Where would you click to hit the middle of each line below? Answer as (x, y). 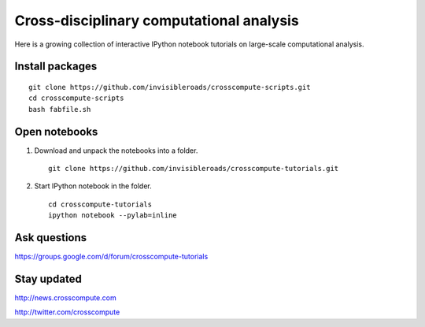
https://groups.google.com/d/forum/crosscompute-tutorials (111, 257)
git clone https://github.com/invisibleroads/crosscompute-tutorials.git (194, 169)
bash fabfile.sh (60, 109)
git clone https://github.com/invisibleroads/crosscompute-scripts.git (170, 87)
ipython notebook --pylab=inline (113, 216)
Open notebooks (56, 131)
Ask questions (51, 238)
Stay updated (48, 279)
